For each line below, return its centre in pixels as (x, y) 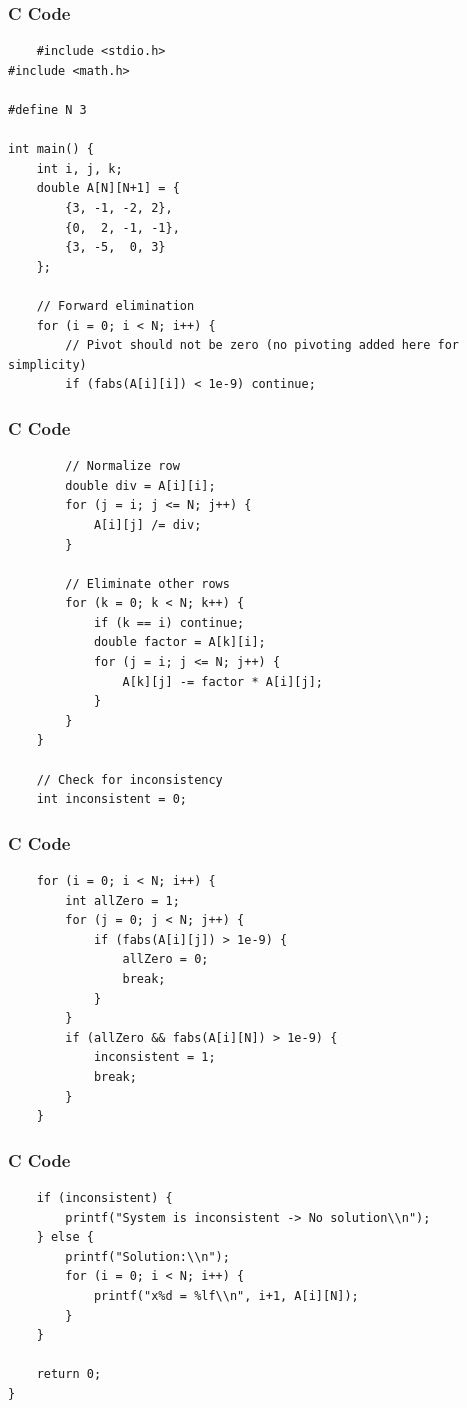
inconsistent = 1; (154, 1057)
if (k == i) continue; (169, 622)
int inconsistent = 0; (111, 799)
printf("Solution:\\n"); (147, 1256)
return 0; (69, 1374)
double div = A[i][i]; (140, 485)
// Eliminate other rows (147, 583)
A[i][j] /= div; (147, 524)
